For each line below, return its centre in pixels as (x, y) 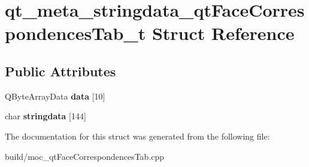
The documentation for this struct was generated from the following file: (137, 136)
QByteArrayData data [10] (55, 96)
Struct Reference (223, 33)
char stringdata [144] (46, 116)
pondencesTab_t (75, 33)
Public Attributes (60, 71)
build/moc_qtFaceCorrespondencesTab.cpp (85, 156)
